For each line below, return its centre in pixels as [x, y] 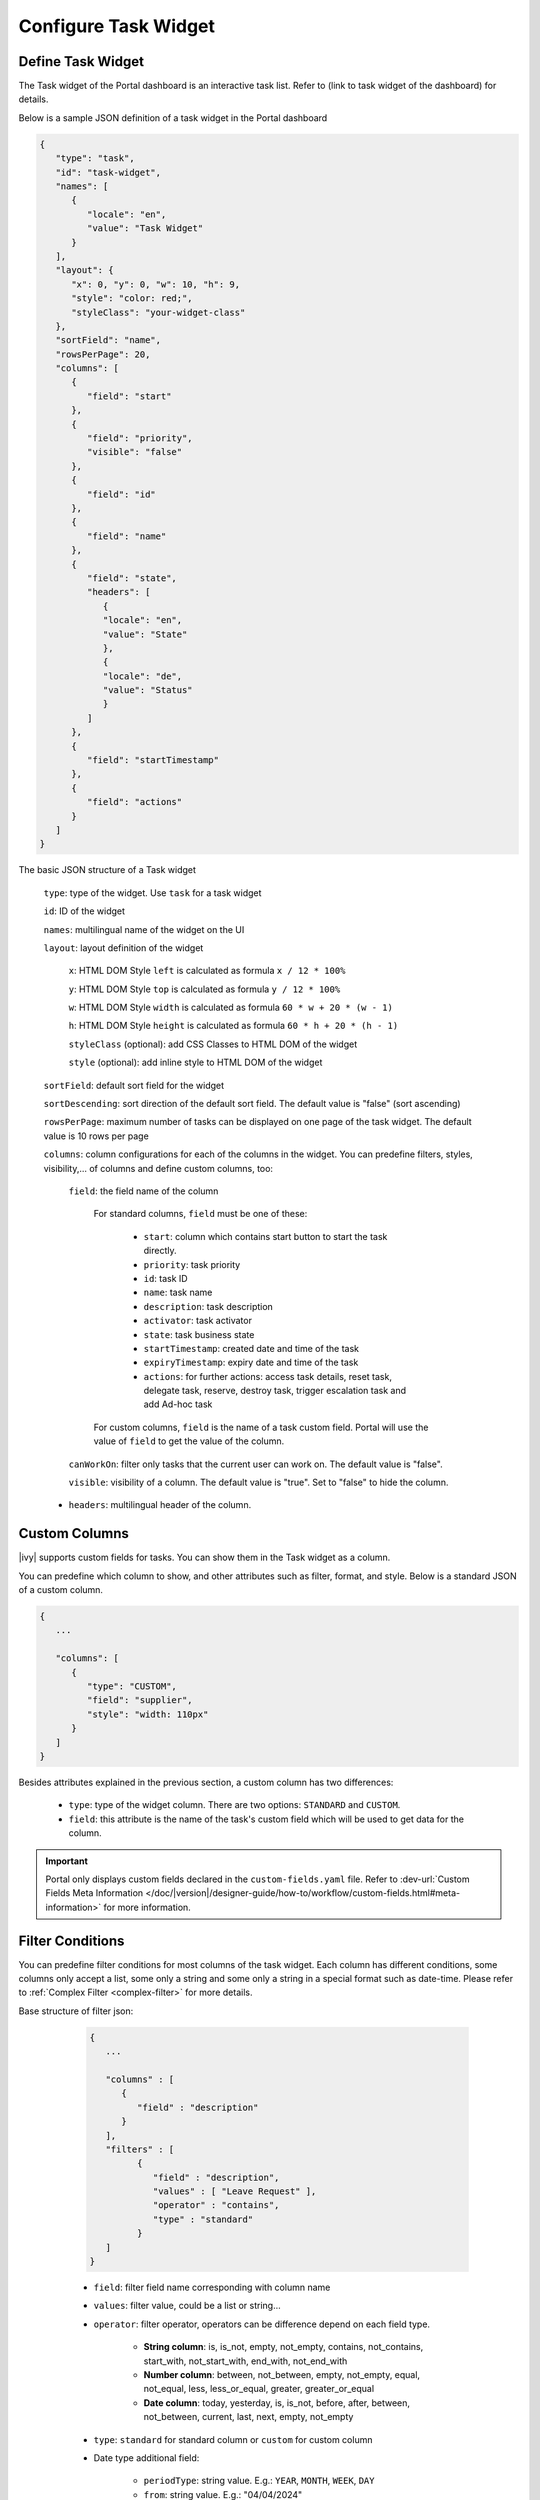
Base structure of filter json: [76, 2011]
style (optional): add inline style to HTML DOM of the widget [195, 1062]
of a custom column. [61, 1590]
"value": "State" [145, 634]
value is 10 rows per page [96, 1136]
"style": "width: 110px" [147, 1714]
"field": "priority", [140, 438]
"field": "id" [121, 494]
